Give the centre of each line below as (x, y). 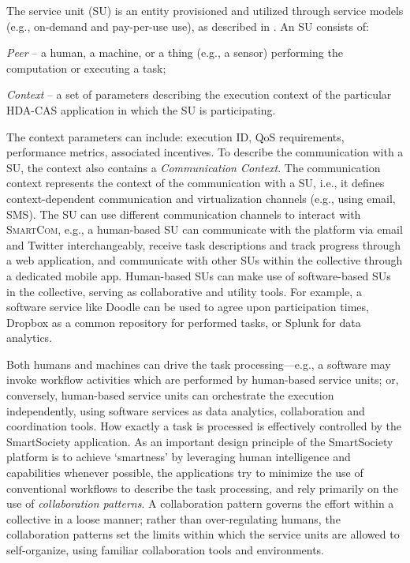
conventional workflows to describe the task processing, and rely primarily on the (202, 488)
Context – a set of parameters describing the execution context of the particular (199, 94)
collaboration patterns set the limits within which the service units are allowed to (203, 534)
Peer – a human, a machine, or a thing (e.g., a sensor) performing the (175, 53)
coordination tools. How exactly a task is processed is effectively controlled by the (204, 426)
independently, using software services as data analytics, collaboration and (186, 410)
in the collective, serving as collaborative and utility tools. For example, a (184, 291)
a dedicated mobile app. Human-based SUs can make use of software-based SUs (199, 275)
